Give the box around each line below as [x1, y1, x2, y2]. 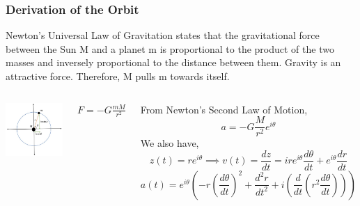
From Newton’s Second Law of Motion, [140, 102, 308, 116]
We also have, [140, 136, 199, 150]
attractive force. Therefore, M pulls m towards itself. [6, 69, 230, 83]
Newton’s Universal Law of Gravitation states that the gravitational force [6, 28, 320, 42]
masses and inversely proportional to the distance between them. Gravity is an [6, 55, 341, 70]
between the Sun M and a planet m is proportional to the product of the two [6, 41, 334, 56]
